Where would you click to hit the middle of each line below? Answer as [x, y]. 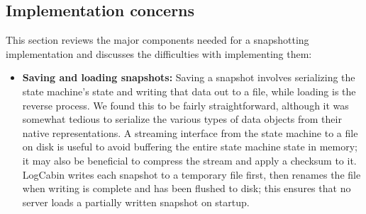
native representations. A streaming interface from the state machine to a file [190, 132]
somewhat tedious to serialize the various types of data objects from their [182, 119]
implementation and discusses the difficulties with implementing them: [159, 53]
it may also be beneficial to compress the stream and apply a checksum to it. [189, 160]
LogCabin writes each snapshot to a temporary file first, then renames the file [192, 174]
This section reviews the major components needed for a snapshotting [157, 40]
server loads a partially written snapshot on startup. [136, 202]
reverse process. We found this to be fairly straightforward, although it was [185, 105]
